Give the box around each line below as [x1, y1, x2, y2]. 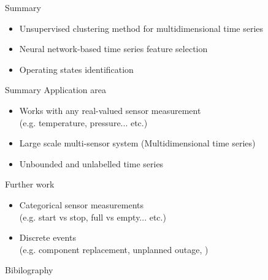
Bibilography [5, 263, 53, 276]
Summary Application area [5, 83, 106, 96]
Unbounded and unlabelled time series [19, 157, 164, 170]
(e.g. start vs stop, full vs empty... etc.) [19, 210, 166, 223]
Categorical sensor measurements [19, 198, 144, 211]
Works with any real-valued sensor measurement [19, 104, 201, 116]
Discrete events [19, 231, 76, 244]
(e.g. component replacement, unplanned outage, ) [19, 243, 209, 255]
